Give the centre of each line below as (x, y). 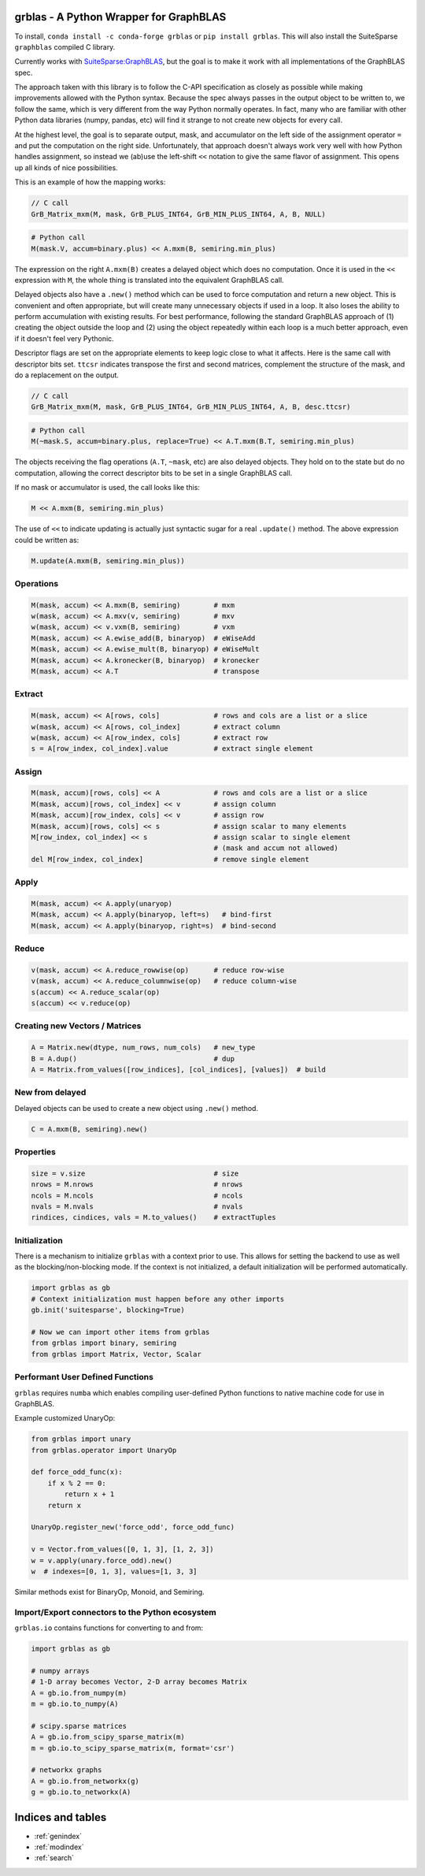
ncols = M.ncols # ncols (137, 1195)
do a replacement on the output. (67, 375)
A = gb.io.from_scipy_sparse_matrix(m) (108, 1737)
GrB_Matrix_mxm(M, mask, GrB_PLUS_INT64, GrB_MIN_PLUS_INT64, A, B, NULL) (179, 214)
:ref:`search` (54, 1858)
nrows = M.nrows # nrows (137, 1185)
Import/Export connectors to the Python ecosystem (115, 1612)
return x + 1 (89, 1494)
